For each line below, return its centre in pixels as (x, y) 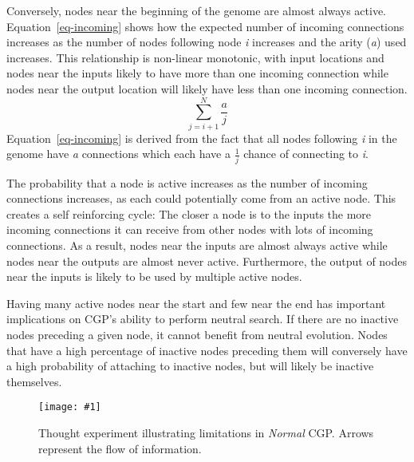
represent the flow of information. (120, 448)
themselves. (34, 381)
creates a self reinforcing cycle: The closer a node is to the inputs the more (189, 213)
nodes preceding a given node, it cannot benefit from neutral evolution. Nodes (197, 334)
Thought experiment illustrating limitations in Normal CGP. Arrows (206, 432)
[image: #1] (70, 407)
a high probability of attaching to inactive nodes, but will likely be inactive (190, 366)
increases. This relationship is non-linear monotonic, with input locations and (195, 57)
